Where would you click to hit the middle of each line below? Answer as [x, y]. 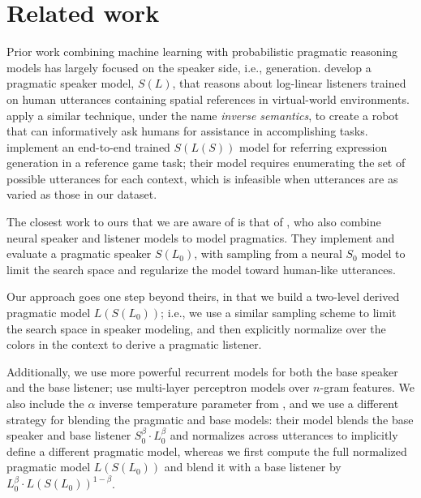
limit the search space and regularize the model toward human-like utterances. [201, 269]
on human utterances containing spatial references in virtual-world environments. [208, 99]
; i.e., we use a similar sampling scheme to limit [279, 313]
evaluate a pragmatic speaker [79, 253]
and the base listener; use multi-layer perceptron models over [158, 387]
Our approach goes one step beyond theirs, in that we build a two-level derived [203, 296]
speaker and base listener [69, 435]
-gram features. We [367, 387]
